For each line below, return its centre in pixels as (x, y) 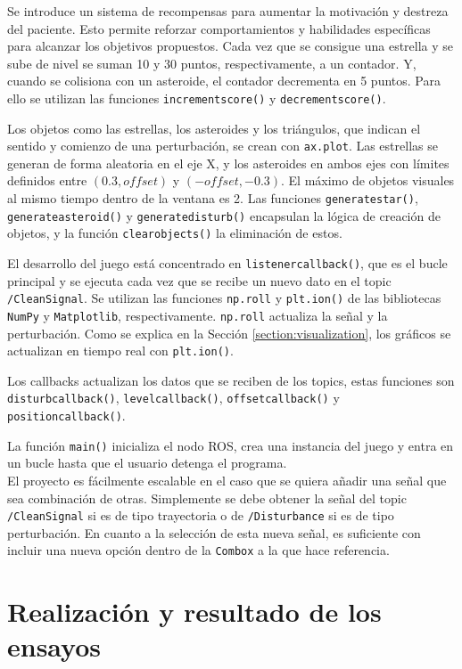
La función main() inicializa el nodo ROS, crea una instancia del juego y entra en (231, 445)
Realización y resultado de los (194, 612)
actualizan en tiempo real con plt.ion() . (120, 351)
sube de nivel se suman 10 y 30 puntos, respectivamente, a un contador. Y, (212, 63)
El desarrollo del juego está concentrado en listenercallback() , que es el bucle (227, 263)
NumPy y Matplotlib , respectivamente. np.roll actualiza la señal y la (198, 315)
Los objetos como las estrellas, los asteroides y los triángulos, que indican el (214, 128)
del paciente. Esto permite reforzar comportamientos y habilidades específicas (219, 28)
